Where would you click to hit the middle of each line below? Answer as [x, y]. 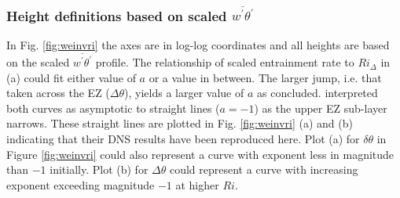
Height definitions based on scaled [117, 15]
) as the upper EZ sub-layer [321, 108]
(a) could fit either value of [71, 77]
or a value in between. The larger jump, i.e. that [265, 77]
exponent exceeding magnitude [81, 184]
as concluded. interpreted [317, 93]
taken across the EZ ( [58, 93]
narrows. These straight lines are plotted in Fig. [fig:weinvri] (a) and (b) [180, 123]
